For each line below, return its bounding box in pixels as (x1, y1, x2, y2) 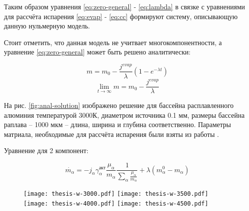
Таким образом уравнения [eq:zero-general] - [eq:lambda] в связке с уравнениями (4, 1, 245, 11)
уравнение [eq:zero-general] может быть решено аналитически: (4, 47, 191, 57)
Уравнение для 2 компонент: (4, 145, 89, 156)
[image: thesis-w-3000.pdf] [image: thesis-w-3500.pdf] (24, 190, 208, 198)
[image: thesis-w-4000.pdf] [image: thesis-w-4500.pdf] (24, 200, 208, 208)
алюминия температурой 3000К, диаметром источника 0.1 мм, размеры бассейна (4, 109, 245, 120)
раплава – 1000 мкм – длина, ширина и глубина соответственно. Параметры (4, 119, 231, 130)
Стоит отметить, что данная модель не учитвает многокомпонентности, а (4, 37, 222, 47)
